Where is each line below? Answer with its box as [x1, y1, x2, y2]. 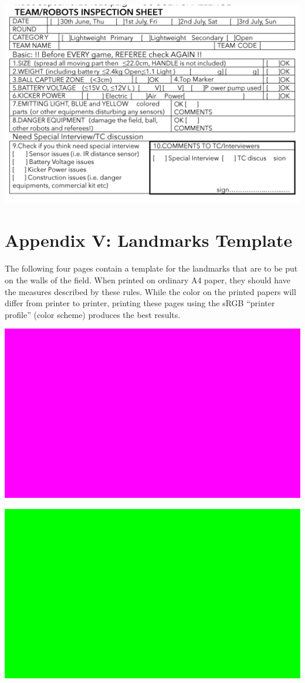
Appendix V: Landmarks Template [5, 228, 293, 252]
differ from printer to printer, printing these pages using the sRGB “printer [5, 297, 275, 309]
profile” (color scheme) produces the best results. [5, 308, 181, 320]
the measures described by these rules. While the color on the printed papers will [5, 285, 296, 297]
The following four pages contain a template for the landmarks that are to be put [5, 262, 298, 274]
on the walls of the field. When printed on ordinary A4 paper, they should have [5, 273, 290, 286]
